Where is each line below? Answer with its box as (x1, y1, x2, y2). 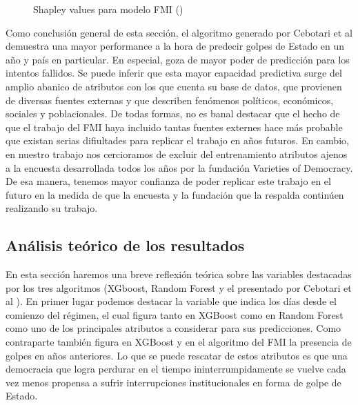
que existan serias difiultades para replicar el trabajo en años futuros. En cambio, (6, 133, 349, 148)
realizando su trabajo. (6, 201, 98, 215)
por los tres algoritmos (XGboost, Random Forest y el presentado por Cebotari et (6, 280, 352, 295)
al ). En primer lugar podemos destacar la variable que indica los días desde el (6, 294, 337, 308)
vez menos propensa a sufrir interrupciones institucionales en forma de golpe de (6, 375, 341, 389)
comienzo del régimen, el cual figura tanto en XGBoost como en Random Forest (6, 307, 344, 322)
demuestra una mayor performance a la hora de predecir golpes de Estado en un (6, 39, 345, 53)
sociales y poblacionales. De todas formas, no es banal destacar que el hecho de (6, 106, 340, 121)
